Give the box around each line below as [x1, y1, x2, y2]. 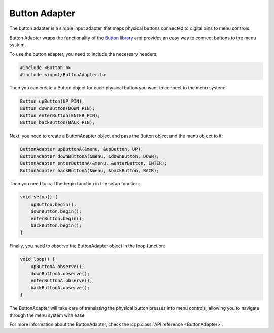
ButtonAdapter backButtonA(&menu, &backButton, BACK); [20, 168, 159, 174]
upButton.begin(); [30, 201, 77, 207]
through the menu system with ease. [9, 312, 86, 318]
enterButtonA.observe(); [30, 278, 93, 284]
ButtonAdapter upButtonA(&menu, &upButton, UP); [20, 146, 144, 152]
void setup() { [20, 194, 58, 200]
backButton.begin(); [30, 222, 82, 228]
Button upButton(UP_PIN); [20, 98, 85, 104]
